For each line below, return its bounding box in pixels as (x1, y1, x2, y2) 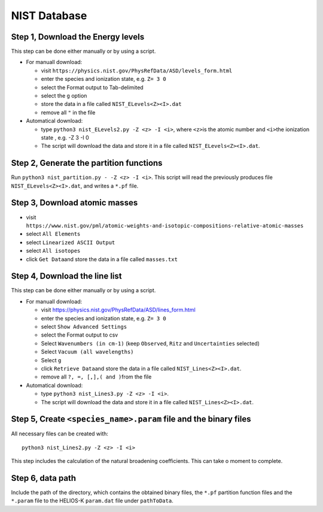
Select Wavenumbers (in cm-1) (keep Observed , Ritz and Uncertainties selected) (41, 340, 260, 347)
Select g (41, 356, 62, 363)
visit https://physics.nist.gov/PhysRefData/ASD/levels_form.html (41, 66, 233, 74)
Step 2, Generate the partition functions (11, 158, 163, 168)
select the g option (41, 92, 87, 99)
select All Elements (26, 231, 81, 238)
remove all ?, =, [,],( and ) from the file (41, 373, 152, 380)
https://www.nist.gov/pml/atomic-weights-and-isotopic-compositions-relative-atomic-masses (26, 222, 304, 229)
